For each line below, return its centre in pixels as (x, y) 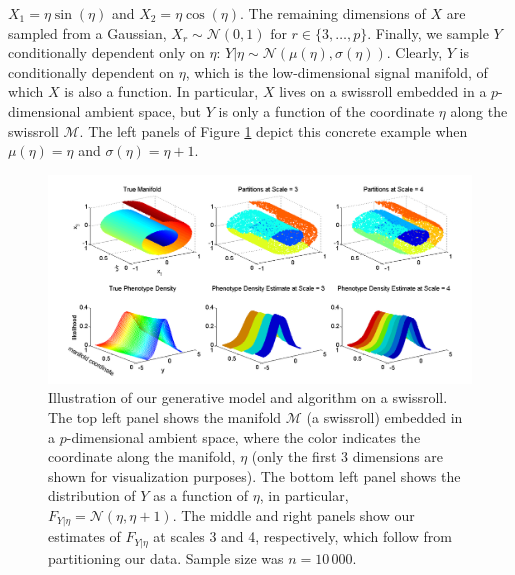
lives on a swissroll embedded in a (383, 91)
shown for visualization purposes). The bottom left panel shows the (254, 475)
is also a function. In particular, (161, 91)
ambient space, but (143, 110)
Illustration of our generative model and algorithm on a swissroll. (248, 397)
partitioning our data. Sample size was (166, 557)
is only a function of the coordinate (326, 110)
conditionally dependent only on (106, 52)
